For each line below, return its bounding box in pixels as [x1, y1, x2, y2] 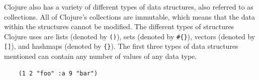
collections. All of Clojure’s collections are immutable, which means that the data [4, 11, 255, 22]
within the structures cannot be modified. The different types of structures [4, 21, 234, 32]
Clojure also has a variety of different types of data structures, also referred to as [4, 2, 253, 12]
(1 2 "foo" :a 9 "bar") [18, 69, 98, 77]
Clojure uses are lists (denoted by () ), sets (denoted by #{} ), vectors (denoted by [4, 31, 255, 41]
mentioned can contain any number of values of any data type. [4, 51, 197, 61]
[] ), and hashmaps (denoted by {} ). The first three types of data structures [4, 41, 238, 51]
